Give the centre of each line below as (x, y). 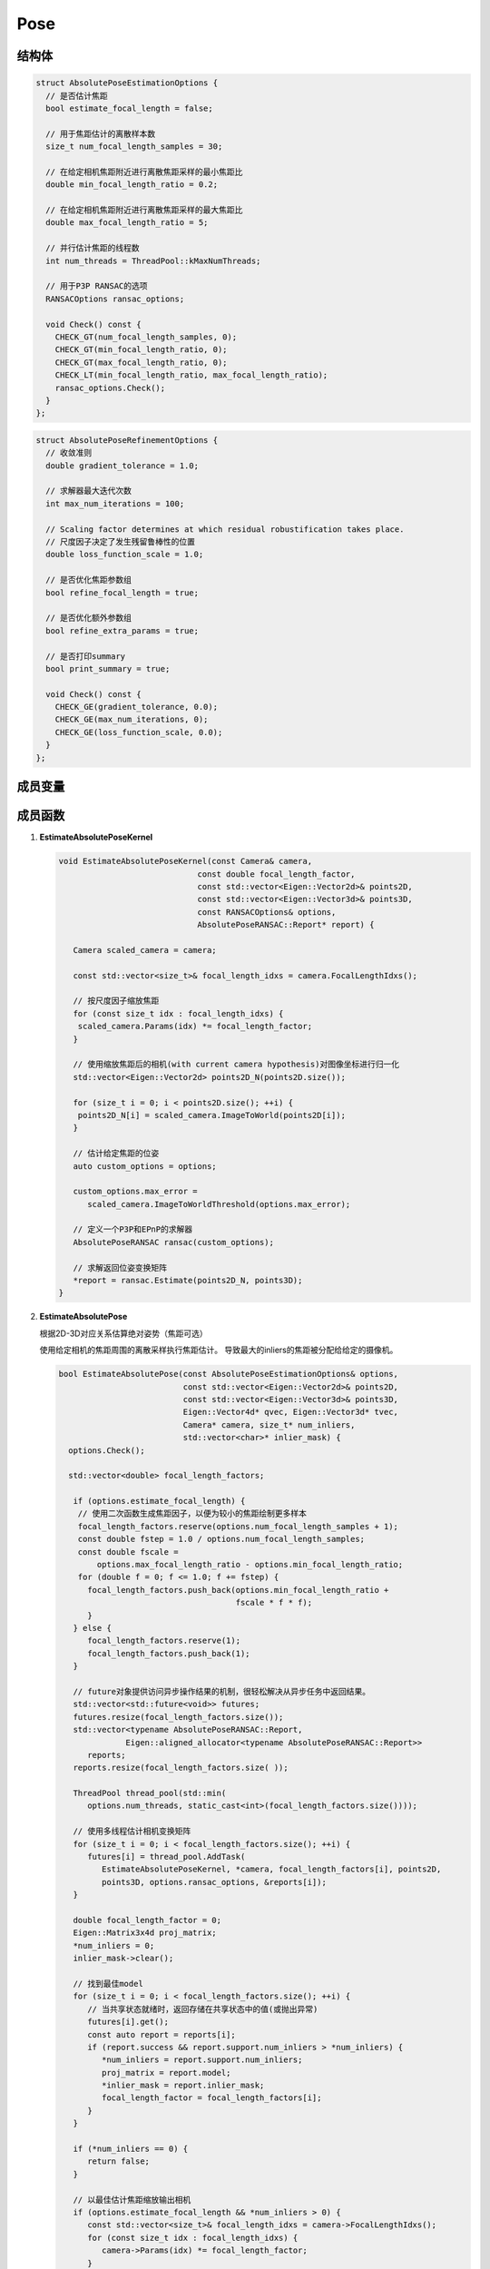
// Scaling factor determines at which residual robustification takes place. (225, 529)
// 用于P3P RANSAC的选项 (97, 286)
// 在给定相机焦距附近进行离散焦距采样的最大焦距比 (144, 210)
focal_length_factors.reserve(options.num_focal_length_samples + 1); (238, 1526)
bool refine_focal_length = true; (122, 593)
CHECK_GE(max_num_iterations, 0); (132, 720)
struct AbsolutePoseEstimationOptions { (127, 83)
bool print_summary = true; (108, 668)
